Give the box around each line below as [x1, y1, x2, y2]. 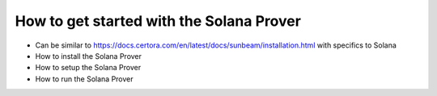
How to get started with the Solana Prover [15, 12, 301, 30]
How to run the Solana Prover [35, 73, 134, 84]
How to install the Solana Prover [35, 51, 142, 61]
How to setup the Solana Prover [35, 63, 142, 73]
